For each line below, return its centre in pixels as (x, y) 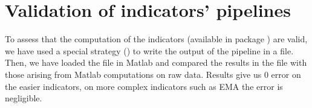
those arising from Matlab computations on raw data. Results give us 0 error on (153, 74)
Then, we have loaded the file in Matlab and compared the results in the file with (156, 62)
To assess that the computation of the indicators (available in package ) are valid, (156, 39)
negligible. (24, 98)
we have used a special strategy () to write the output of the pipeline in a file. (149, 50)
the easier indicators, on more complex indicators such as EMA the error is (144, 86)
